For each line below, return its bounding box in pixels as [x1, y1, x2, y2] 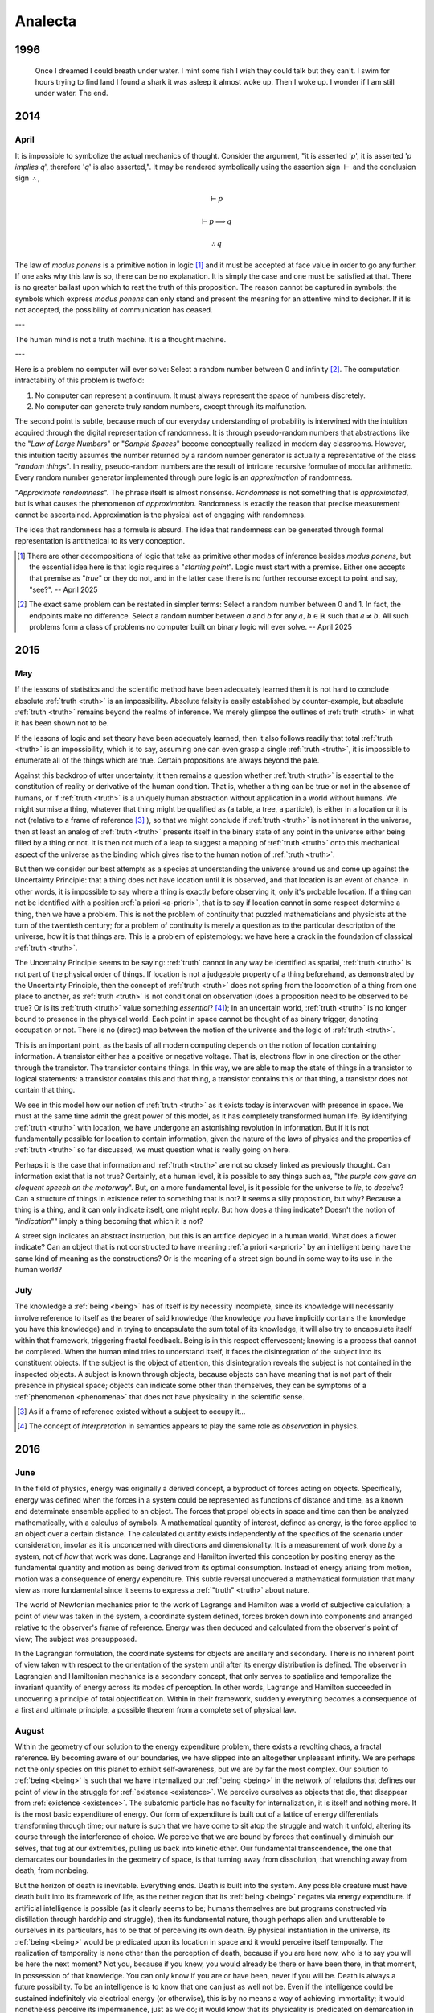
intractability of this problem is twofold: [14, 375, 145, 386]
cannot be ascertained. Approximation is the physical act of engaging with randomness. [14, 510, 306, 519]
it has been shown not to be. [14, 718, 109, 728]
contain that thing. [14, 1085, 76, 1095]
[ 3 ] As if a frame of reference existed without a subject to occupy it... [17, 1406, 246, 1416]
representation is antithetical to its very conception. [14, 536, 186, 546]
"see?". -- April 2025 [29, 585, 98, 594]
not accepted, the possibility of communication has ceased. [14, 305, 213, 315]
